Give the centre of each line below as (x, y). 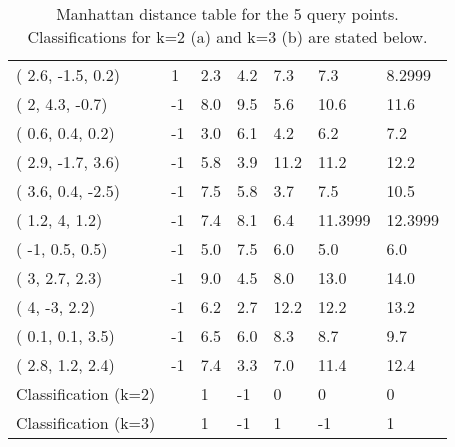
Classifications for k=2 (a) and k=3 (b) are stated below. (227, 36)
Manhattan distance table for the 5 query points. (227, 13)
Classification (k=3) (86, 422)
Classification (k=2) (86, 393)
